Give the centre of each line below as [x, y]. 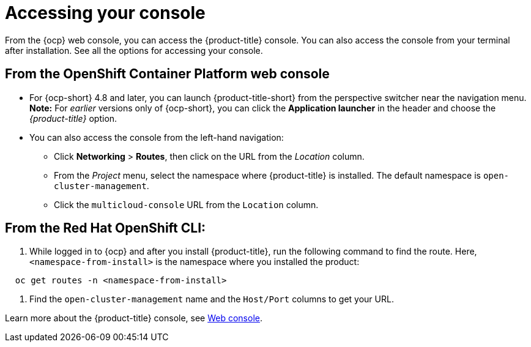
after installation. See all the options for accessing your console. [134, 50]
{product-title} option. [73, 118]
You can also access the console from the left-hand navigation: [157, 137]
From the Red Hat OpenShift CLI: [106, 228]
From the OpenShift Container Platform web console [167, 74]
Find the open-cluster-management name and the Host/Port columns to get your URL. [212, 299]
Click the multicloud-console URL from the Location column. [186, 204]
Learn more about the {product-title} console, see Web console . [134, 318]
